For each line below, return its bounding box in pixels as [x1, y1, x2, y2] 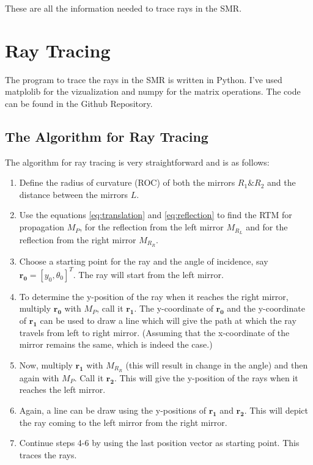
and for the [246, 221, 288, 233]
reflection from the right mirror [19, 233, 136, 246]
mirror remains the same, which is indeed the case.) [19, 338, 213, 351]
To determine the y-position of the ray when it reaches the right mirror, [19, 290, 289, 302]
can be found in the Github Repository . [5, 97, 153, 109]
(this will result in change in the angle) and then [125, 358, 308, 371]
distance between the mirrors [19, 188, 128, 200]
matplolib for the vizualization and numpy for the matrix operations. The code [5, 85, 301, 98]
